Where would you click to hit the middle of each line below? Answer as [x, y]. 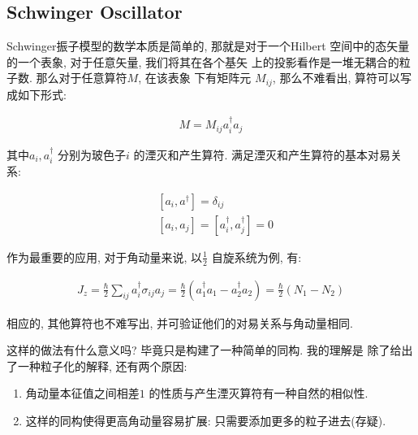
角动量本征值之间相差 [82, 393]
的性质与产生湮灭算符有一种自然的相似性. [259, 393]
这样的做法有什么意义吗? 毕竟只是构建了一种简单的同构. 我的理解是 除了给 [204, 350]
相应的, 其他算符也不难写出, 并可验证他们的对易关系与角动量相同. [180, 322]
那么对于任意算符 [82, 78]
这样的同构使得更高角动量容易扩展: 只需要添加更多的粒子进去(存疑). [206, 421]
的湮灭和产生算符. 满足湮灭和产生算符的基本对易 [262, 154]
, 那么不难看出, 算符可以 [336, 78]
